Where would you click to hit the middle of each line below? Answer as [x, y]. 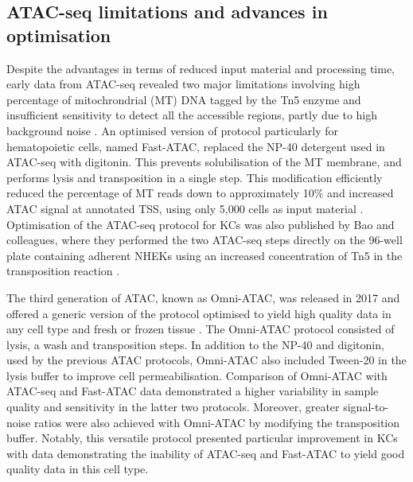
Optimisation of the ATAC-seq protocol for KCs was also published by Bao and [201, 224]
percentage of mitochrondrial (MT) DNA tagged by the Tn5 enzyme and [184, 99]
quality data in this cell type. [78, 469]
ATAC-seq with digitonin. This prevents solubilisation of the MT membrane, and [204, 162]
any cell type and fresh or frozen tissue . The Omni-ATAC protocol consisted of [201, 329]
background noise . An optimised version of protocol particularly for [173, 130]
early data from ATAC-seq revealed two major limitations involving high [183, 84]
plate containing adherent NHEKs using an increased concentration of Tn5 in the [205, 255]
